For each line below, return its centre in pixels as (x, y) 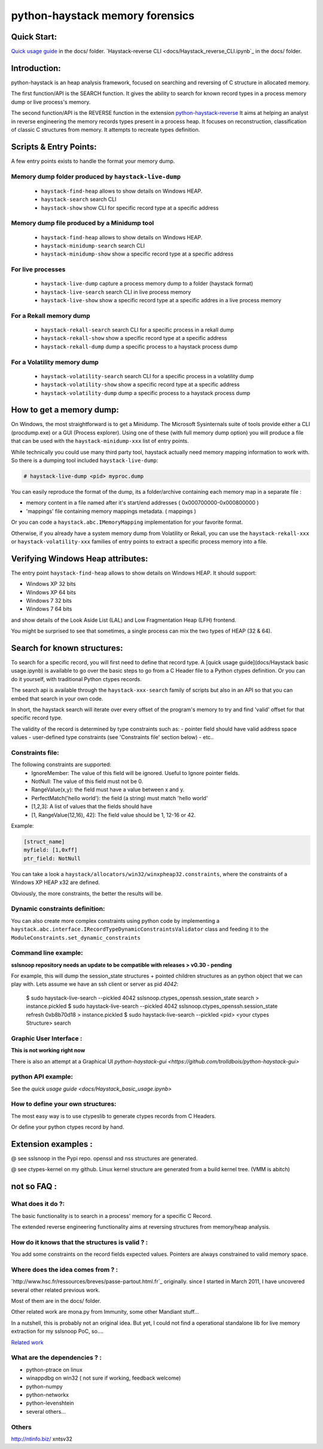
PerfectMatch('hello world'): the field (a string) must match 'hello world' (120, 798)
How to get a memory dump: (65, 410)
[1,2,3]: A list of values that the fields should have (92, 806)
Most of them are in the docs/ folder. (56, 1301)
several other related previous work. (56, 1290)
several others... (46, 1411)
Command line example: (47, 953)
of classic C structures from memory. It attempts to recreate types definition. (106, 129)
